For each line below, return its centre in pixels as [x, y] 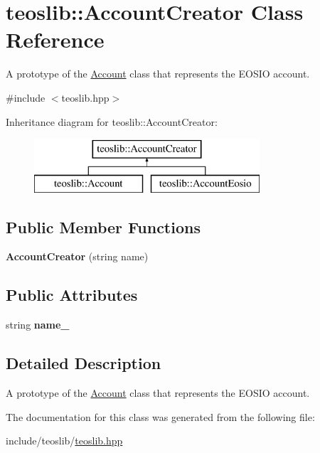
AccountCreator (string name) [77, 256]
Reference [55, 39]
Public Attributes [72, 295]
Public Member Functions [103, 226]
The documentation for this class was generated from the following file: [160, 416]
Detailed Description [84, 363]
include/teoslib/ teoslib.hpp [64, 441]
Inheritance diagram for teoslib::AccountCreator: [112, 121]
